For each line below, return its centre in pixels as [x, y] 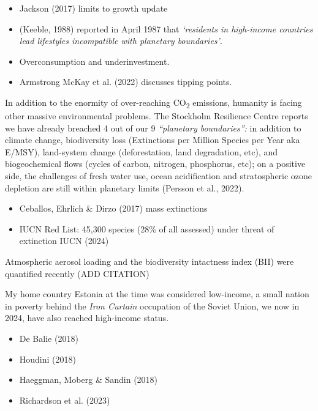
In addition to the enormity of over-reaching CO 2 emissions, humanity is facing [153, 103]
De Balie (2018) [49, 338]
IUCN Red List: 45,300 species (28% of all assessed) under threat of [147, 228]
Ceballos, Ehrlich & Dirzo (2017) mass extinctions [113, 208]
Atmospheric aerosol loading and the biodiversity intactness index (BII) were [150, 261]
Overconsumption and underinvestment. [94, 61]
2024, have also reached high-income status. [87, 318]
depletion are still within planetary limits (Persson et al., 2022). [125, 187]
